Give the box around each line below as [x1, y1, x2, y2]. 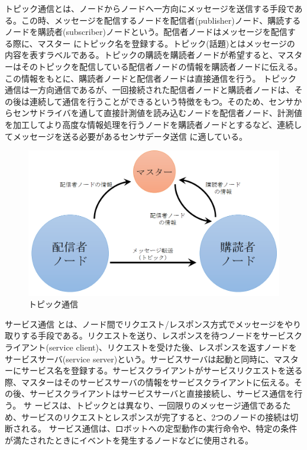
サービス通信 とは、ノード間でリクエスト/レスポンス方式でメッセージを [5, 317, 285, 330]
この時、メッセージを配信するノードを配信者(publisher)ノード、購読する [21, 14, 301, 26]
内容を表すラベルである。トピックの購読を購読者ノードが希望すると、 [5, 49, 278, 61]
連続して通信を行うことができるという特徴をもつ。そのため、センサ [29, 95, 294, 107]
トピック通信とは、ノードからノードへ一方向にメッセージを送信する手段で [5, 2, 295, 14]
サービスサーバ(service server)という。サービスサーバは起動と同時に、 [5, 352, 274, 365]
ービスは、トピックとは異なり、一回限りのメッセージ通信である [34, 399, 283, 411]
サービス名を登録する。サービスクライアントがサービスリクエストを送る [21, 364, 303, 377]
